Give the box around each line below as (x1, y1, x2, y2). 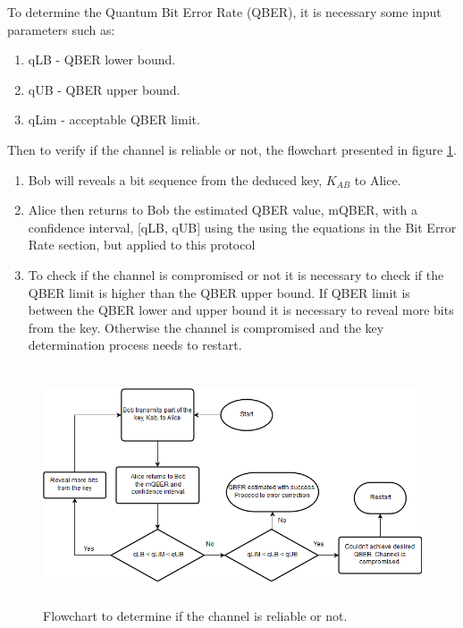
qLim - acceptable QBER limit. (28, 110, 200, 129)
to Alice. (354, 170, 401, 189)
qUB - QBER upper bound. (28, 80, 181, 98)
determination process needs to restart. (28, 335, 242, 354)
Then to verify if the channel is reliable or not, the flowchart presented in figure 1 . (7, 140, 457, 158)
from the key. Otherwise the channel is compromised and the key (28, 318, 384, 336)
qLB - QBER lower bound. (28, 50, 176, 69)
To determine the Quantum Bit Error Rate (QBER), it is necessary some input (7, 3, 442, 21)
